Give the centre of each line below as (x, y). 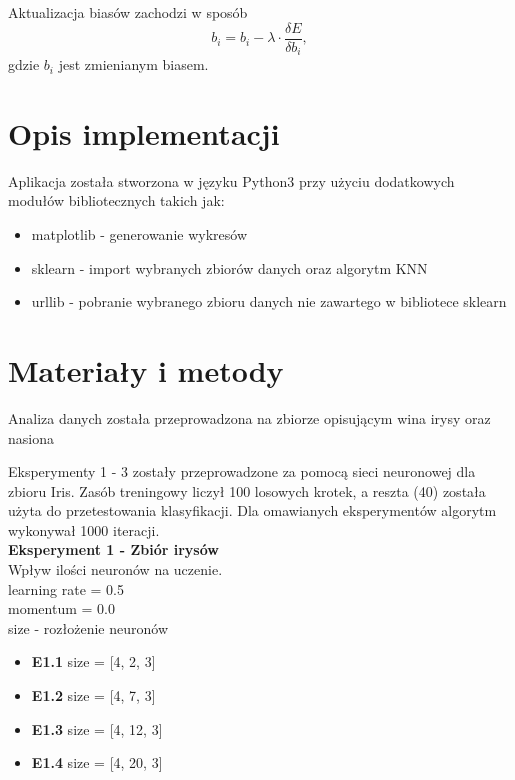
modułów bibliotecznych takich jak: (116, 200)
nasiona (31, 437)
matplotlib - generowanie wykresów (139, 234)
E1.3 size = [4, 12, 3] (97, 728)
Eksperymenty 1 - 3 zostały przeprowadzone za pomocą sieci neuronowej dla (242, 471)
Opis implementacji (144, 132)
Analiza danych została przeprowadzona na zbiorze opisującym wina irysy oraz (249, 417)
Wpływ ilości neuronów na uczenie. (115, 569)
